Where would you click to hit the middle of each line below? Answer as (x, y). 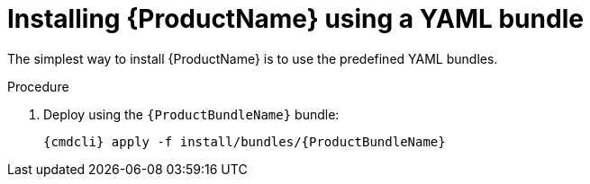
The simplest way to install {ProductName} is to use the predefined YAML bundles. (253, 58)
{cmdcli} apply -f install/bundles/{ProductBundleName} (245, 141)
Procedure (38, 86)
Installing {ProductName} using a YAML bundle (295, 19)
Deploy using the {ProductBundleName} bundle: (191, 114)
